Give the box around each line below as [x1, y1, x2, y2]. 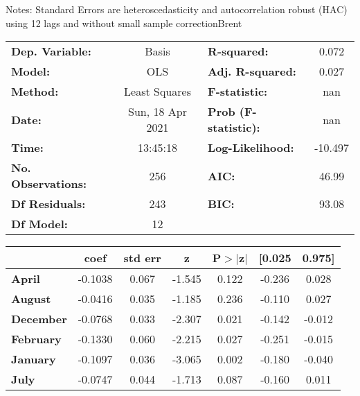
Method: [11, 83, 59, 100]
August [11, 291, 51, 307]
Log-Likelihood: [208, 139, 294, 156]
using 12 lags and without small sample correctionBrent [6, 15, 242, 30]
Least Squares [124, 83, 191, 100]
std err [123, 250, 161, 266]
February [11, 331, 62, 347]
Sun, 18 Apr [128, 103, 187, 120]
